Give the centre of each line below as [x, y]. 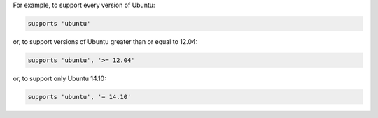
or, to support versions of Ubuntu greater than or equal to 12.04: [105, 41]
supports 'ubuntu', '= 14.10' [79, 97]
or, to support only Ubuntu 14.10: [59, 78]
